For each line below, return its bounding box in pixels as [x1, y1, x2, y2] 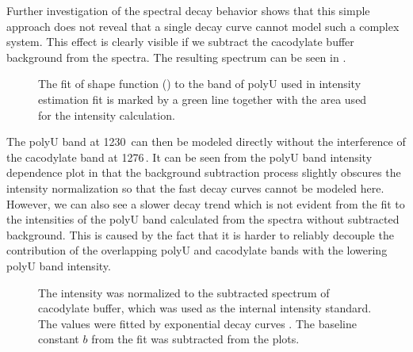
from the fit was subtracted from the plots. [91, 331, 300, 347]
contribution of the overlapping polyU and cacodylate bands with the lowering [6, 242, 388, 258]
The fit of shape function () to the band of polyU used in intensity [38, 75, 361, 92]
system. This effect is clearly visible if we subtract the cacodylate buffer [6, 33, 354, 50]
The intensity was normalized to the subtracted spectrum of [38, 284, 330, 300]
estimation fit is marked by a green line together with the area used [38, 90, 367, 107]
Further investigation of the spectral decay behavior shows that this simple [6, 2, 370, 18]
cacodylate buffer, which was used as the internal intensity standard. [38, 300, 372, 316]
